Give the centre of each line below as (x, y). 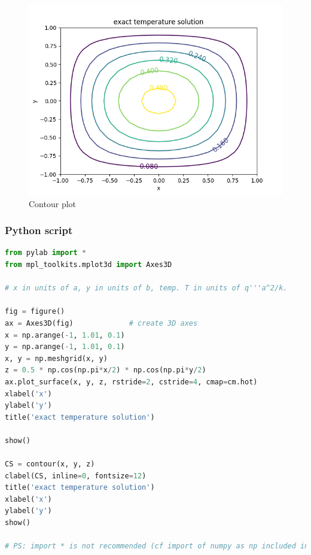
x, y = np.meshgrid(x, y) (56, 358)
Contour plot (53, 203)
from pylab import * (46, 253)
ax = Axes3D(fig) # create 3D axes (101, 323)
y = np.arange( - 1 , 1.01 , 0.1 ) (65, 347)
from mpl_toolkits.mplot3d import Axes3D (89, 265)
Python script (39, 230)
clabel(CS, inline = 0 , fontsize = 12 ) (76, 476)
